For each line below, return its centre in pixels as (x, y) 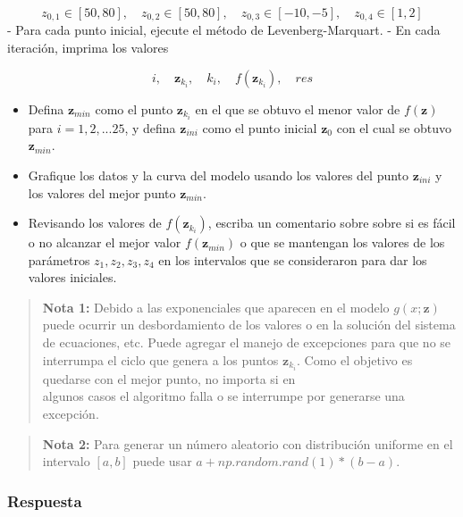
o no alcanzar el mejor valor (105, 242)
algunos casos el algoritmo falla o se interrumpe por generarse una (223, 396)
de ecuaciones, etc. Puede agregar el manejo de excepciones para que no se (247, 342)
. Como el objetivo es (355, 359)
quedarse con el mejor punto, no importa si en (169, 378)
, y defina (150, 127)
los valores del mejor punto (102, 192)
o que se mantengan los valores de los (342, 242)
